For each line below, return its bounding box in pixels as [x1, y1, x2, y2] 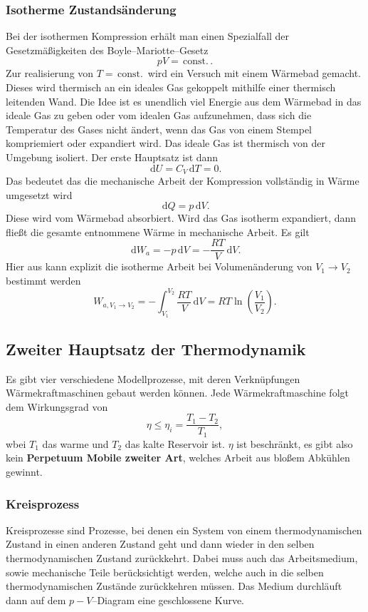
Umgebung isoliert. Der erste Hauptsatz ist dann [6, 149, 219, 164]
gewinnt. [6, 464, 43, 479]
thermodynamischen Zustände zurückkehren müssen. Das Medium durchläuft [6, 578, 342, 593]
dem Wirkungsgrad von [6, 399, 108, 414]
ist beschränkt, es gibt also [236, 436, 353, 451]
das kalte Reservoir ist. [125, 436, 225, 451]
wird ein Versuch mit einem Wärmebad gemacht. [147, 66, 362, 81]
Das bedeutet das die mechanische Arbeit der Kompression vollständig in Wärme [6, 173, 359, 188]
